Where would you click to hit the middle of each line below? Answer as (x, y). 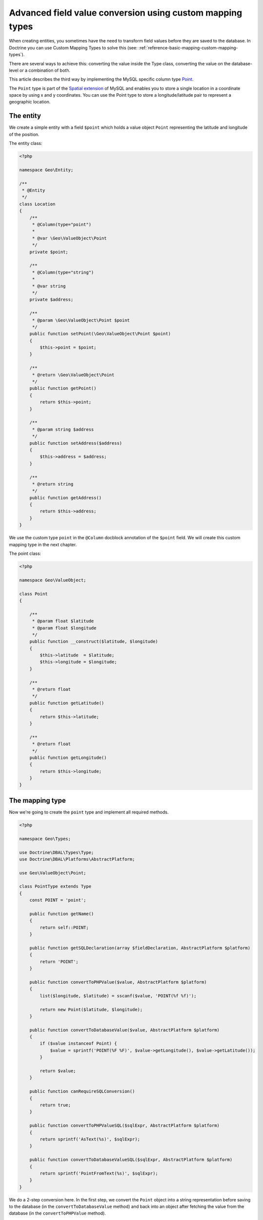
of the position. (24, 134)
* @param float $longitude (64, 628)
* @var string (49, 286)
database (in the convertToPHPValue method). (57, 1213)
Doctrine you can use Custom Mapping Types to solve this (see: (73, 48)
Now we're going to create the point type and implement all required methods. (89, 812)
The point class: (25, 553)
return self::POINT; (64, 927)
